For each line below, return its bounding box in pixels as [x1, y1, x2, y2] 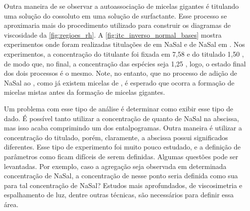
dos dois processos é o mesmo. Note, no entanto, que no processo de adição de [4, 68, 237, 78]
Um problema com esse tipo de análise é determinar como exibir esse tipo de [4, 103, 233, 113]
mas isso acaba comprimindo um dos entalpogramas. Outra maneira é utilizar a [4, 123, 242, 133]
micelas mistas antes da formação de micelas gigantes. [4, 87, 165, 97]
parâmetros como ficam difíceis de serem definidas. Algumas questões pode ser [4, 151, 238, 161]
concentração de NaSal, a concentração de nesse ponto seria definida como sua [4, 170, 238, 181]
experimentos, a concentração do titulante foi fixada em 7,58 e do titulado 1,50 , [4, 48, 244, 59]
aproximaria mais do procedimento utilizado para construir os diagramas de [4, 20, 231, 30]
